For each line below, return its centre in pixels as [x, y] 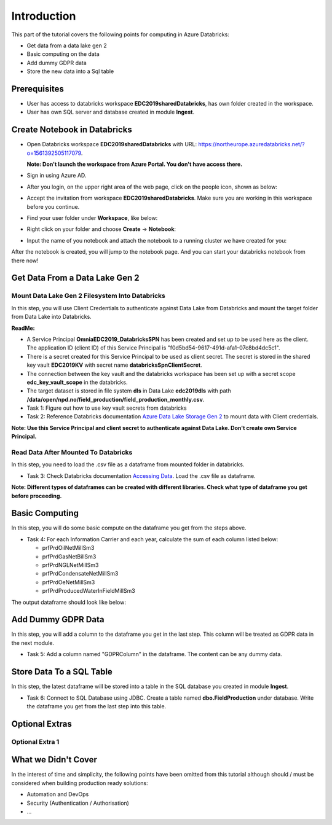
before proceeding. [37, 496]
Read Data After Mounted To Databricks [72, 452]
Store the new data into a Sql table [70, 71]
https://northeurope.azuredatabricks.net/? [251, 144]
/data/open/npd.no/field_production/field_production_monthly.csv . [116, 399]
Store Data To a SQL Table [62, 672]
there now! [25, 260]
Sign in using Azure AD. [57, 176]
